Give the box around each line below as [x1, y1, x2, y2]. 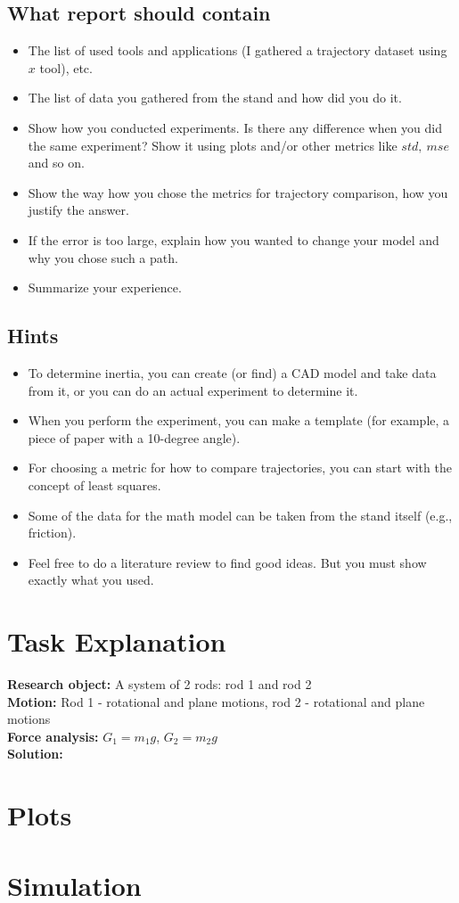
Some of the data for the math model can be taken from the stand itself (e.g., [28, 505, 453, 524]
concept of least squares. [28, 475, 161, 494]
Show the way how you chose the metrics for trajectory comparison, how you [28, 183, 448, 201]
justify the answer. [28, 201, 129, 219]
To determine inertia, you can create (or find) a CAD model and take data [28, 363, 437, 382]
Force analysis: [7, 727, 99, 745]
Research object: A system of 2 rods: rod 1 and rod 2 [7, 675, 312, 693]
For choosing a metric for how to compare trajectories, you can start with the [28, 458, 452, 477]
